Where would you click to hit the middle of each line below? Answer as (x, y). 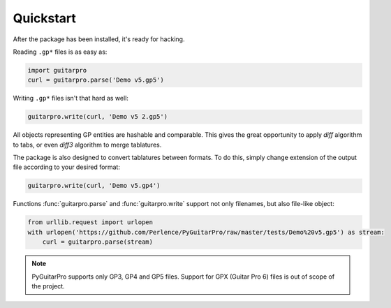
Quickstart (45, 18)
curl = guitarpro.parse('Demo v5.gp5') (96, 80)
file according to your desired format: (66, 167)
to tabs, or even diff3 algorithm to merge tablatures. (87, 145)
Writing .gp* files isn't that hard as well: (71, 98)
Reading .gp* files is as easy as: (60, 52)
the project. (49, 286)
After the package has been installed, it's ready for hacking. (99, 39)
